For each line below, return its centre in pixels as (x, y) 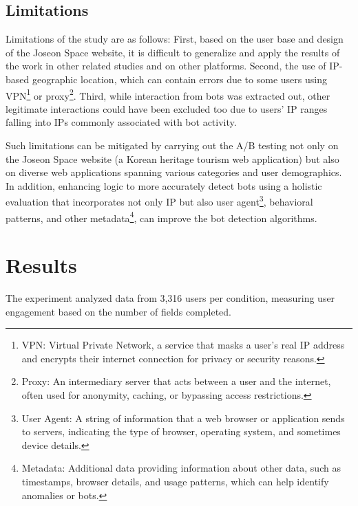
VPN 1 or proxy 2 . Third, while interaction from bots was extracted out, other (168, 94)
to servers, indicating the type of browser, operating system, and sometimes (181, 431)
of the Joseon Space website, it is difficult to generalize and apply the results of (173, 52)
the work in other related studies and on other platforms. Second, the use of (166, 66)
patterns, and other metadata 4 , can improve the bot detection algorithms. (161, 217)
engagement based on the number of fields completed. (119, 311)
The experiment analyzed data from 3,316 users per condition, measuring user (170, 298)
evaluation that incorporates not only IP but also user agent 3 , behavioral (159, 201)
